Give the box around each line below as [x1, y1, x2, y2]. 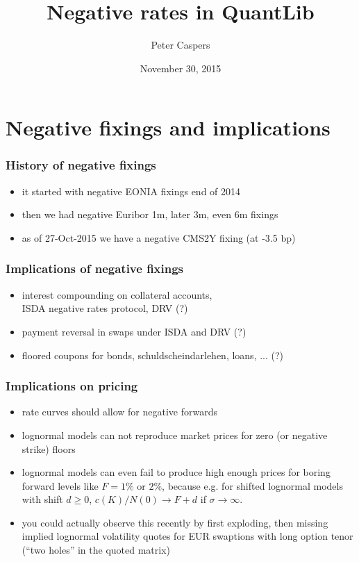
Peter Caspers [151, 38, 210, 52]
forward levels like [22, 478, 99, 493]
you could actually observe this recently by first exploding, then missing [22, 515, 328, 529]
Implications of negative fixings [6, 260, 184, 277]
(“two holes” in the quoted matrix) [22, 543, 171, 557]
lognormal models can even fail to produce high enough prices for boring [22, 465, 331, 479]
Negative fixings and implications [6, 113, 331, 142]
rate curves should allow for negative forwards [22, 404, 217, 419]
